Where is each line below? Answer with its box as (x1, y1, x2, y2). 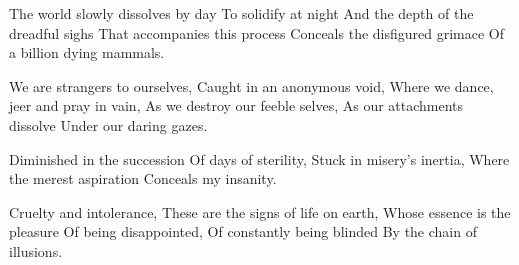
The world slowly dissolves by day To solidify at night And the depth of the (9, 3, 474, 23)
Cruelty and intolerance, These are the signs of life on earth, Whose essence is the (9, 201, 511, 222)
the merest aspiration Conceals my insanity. (9, 168, 277, 189)
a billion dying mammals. (9, 42, 165, 63)
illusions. (9, 240, 63, 261)
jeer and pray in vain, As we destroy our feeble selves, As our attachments (9, 95, 464, 116)
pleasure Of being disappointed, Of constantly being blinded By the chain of (9, 221, 477, 242)
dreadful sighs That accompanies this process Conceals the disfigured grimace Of (9, 22, 505, 43)
